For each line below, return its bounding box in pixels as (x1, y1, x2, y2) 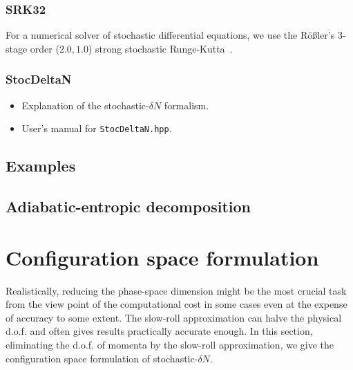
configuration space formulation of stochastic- (6, 351, 198, 365)
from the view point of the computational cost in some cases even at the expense (6, 297, 347, 311)
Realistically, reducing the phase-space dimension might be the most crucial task (6, 283, 347, 297)
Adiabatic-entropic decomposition (6, 196, 251, 217)
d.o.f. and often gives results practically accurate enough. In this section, (6, 324, 313, 338)
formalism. (164, 98, 209, 112)
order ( (30, 41, 59, 55)
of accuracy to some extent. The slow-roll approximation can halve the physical (6, 310, 342, 324)
